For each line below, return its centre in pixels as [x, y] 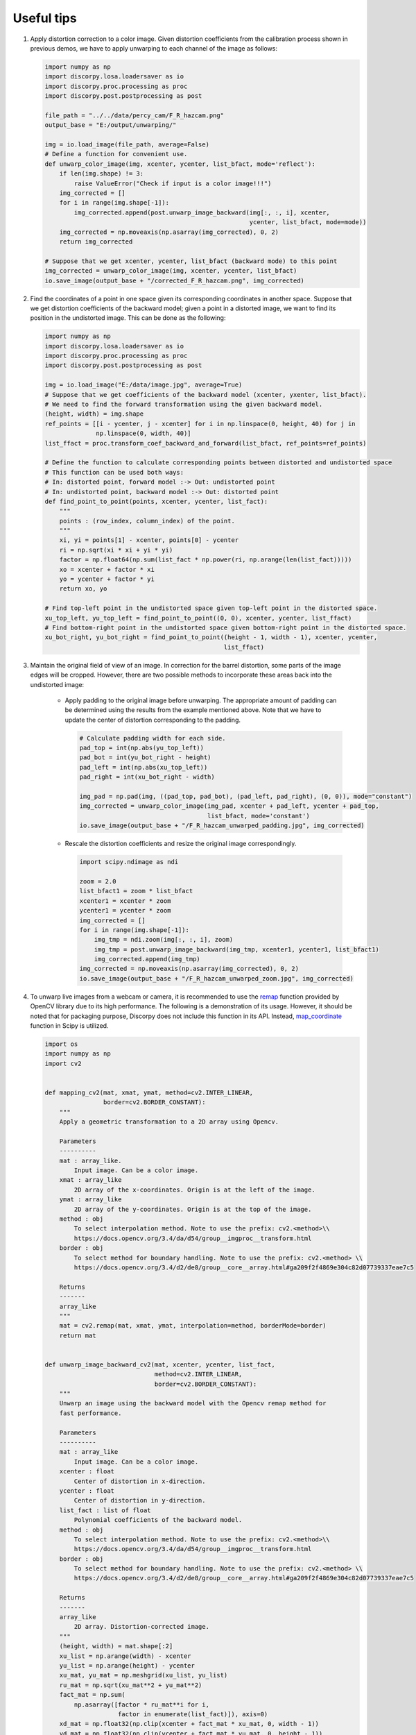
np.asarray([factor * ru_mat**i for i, [141, 1704]
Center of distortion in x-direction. [140, 1481]
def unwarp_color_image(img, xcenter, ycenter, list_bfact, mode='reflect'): [180, 164]
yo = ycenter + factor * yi [107, 579]
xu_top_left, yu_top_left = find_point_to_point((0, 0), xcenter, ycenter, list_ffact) [198, 618]
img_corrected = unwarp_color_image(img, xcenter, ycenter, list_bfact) [171, 271]
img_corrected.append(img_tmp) [147, 959]
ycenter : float [87, 1491]
